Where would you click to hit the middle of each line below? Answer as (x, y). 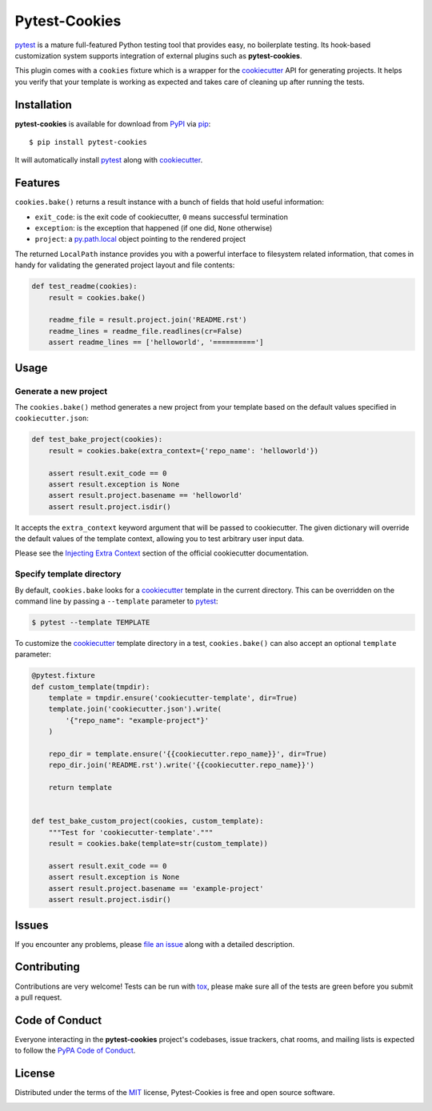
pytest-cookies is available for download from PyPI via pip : (113, 123)
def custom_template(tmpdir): (91, 687)
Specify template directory (68, 574)
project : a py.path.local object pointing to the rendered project (140, 239)
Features (37, 183)
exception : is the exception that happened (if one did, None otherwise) (154, 228)
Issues (32, 925)
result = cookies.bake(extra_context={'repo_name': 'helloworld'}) (184, 451)
